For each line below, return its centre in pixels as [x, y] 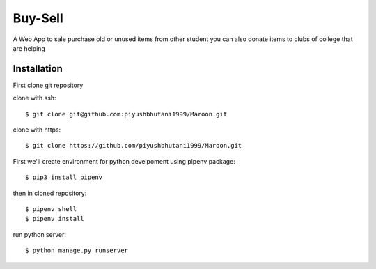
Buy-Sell [38, 18]
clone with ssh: [34, 98]
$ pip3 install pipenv [64, 177]
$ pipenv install [55, 219]
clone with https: [37, 130]
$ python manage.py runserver [77, 251]
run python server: [39, 234]
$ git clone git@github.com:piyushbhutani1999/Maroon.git [126, 114]
